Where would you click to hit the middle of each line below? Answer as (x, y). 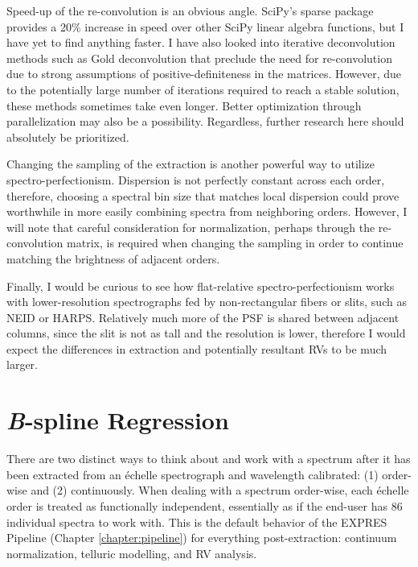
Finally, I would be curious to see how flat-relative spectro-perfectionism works (201, 286)
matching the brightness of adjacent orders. (113, 258)
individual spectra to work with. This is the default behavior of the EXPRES (197, 521)
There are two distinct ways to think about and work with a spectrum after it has (209, 459)
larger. (22, 364)
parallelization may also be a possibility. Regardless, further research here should (205, 121)
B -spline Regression (118, 420)
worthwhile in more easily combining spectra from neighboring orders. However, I (207, 211)
